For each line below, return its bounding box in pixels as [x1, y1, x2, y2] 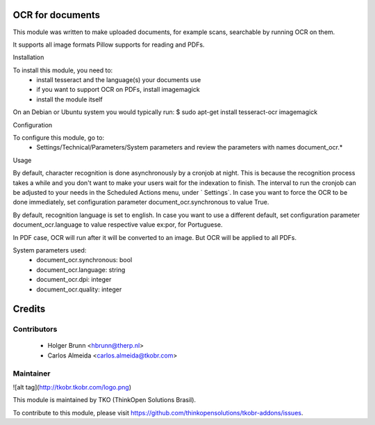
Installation [12, 53, 44, 62]
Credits [12, 303, 46, 315]
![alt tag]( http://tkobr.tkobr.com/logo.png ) [12, 383, 132, 391]
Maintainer [12, 369, 51, 378]
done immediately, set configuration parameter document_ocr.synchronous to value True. [12, 198, 269, 207]
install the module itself [36, 95, 103, 104]
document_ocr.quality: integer [36, 285, 122, 294]
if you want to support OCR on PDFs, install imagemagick [36, 86, 201, 94]
